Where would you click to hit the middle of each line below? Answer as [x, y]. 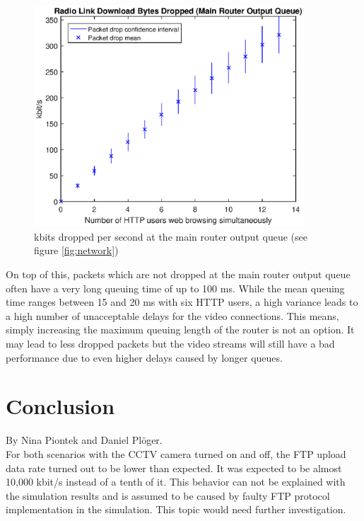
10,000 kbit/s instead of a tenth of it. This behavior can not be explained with [176, 482]
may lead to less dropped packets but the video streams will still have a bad [170, 344]
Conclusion [60, 406]
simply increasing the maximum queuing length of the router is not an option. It [180, 330]
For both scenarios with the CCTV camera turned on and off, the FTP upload [176, 453]
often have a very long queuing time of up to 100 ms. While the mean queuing [175, 288]
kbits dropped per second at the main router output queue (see [171, 236]
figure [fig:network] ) [76, 250]
